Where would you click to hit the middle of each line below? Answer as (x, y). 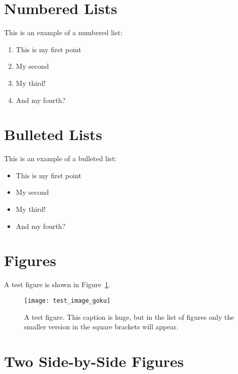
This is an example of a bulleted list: (61, 158)
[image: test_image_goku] (67, 300)
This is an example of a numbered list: (63, 32)
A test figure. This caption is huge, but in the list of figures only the (129, 317)
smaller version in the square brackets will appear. (101, 327)
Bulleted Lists (53, 134)
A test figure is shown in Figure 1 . (57, 284)
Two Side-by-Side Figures (94, 361)
